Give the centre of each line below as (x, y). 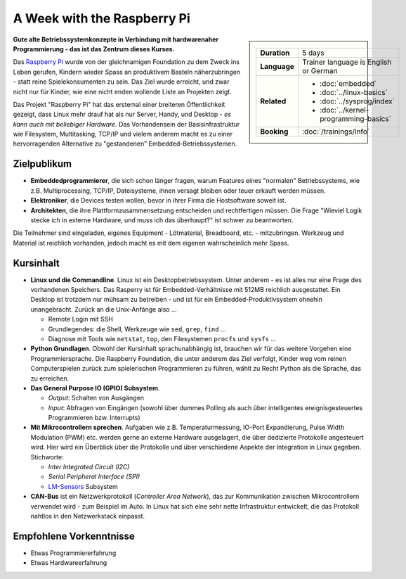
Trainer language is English (347, 62)
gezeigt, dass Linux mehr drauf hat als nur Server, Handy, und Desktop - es (122, 114)
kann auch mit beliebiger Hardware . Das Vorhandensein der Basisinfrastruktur (126, 124)
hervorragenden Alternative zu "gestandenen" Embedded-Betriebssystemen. (125, 144)
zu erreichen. (50, 378)
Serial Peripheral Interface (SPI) (94, 477)
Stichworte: (47, 457)
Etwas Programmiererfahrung (73, 553)
